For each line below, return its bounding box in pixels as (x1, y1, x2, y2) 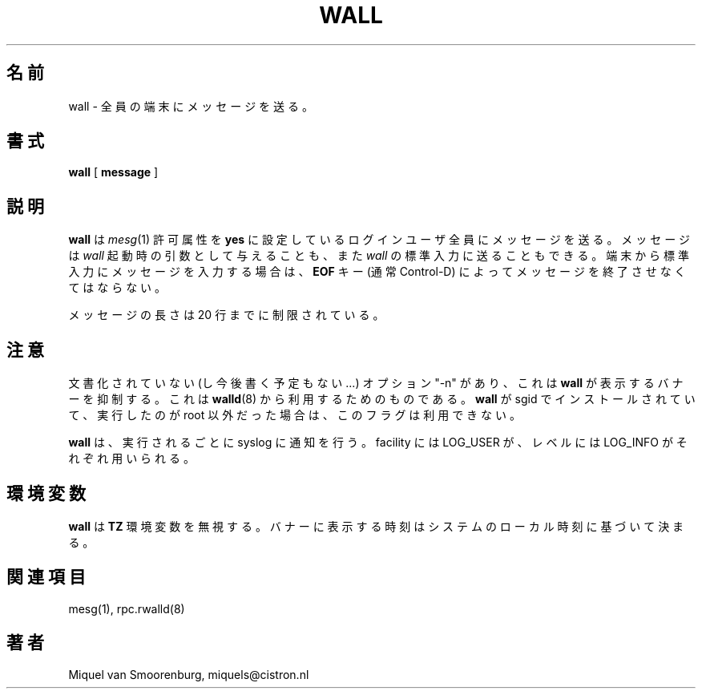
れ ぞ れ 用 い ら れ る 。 (68, 451, 195, 466)
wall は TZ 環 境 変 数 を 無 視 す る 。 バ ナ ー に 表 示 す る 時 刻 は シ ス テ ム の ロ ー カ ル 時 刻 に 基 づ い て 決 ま (68, 519, 684, 533)
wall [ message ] (68, 165, 159, 180)
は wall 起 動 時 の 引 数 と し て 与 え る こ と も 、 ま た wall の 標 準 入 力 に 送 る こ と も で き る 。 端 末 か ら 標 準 (68, 249, 689, 263)
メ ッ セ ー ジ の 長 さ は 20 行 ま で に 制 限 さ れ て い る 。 (68, 308, 385, 322)
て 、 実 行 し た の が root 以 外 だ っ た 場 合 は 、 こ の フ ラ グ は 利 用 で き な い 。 (68, 408, 521, 422)
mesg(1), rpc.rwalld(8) (68, 601, 185, 616)
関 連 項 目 (6, 567, 86, 588)
